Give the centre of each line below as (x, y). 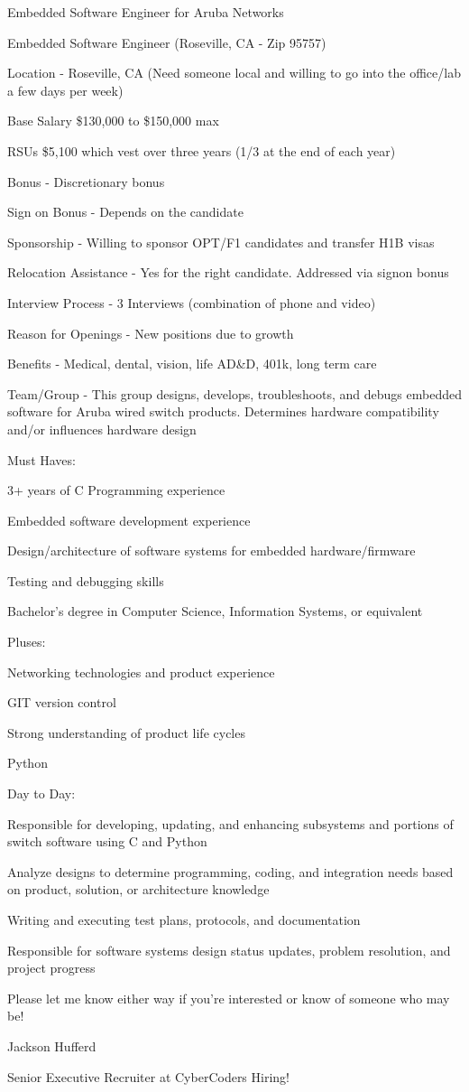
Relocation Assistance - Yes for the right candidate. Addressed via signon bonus (228, 272)
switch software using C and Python (107, 841)
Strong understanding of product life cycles (126, 732)
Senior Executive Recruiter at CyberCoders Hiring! (148, 1076)
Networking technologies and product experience (141, 672)
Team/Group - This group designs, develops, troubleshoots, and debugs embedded (234, 393)
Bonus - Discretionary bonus (86, 181)
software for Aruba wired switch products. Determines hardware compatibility (223, 411)
